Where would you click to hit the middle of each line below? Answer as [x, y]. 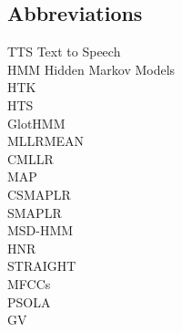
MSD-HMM [40, 230]
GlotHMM [36, 123]
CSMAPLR [39, 194]
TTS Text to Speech [64, 52]
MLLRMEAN [46, 141]
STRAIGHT [42, 266]
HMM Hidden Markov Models [91, 69]
